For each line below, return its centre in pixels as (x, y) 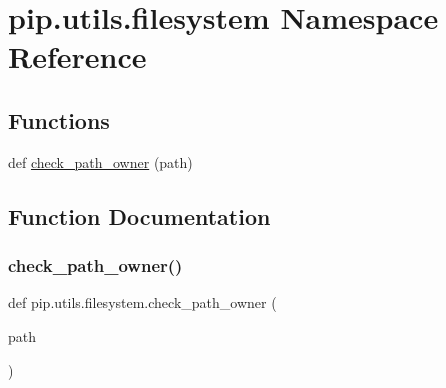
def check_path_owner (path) (100, 161)
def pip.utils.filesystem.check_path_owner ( (142, 302)
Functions (59, 119)
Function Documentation (139, 215)
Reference (77, 56)
